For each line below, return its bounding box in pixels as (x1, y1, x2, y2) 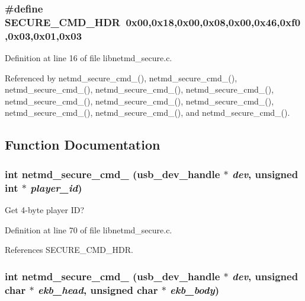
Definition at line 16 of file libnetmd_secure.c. (5, 52, 172, 64)
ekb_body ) (170, 282, 220, 297)
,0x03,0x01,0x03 (5, 28, 82, 43)
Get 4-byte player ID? (5, 203, 85, 216)
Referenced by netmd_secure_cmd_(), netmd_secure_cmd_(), (5, 71, 237, 84)
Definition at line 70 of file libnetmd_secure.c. (5, 223, 172, 236)
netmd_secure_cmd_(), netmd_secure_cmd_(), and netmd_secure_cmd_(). (5, 106, 290, 119)
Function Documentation (5, 135, 160, 154)
